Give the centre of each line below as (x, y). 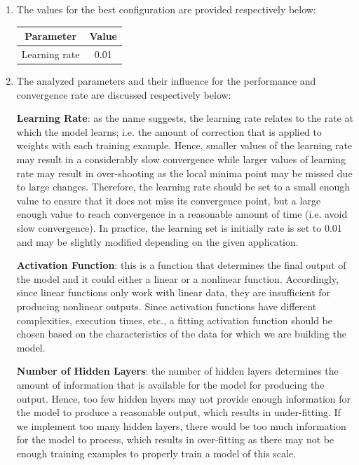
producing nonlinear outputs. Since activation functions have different (167, 306)
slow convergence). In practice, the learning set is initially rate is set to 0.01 (179, 227)
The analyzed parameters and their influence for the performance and (166, 81)
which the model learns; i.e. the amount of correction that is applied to (169, 131)
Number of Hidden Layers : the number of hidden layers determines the (177, 371)
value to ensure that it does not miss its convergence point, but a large (169, 200)
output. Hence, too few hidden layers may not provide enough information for (184, 398)
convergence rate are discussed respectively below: (124, 94)
